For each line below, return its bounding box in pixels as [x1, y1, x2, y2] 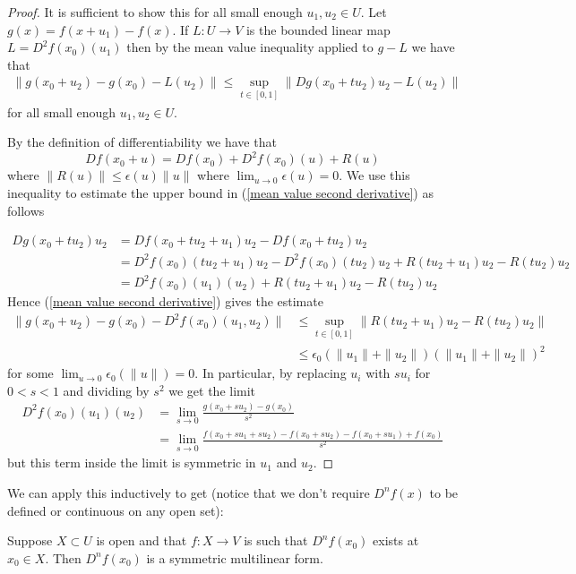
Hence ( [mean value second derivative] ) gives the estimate [7, 292, 323, 311]
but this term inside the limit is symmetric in [7, 453, 256, 472]
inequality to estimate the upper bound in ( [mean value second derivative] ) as [7, 183, 434, 201]
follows [7, 201, 45, 219]
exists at [373, 531, 419, 550]
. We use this [339, 166, 410, 184]
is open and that [96, 531, 187, 550]
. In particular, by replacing [194, 364, 347, 382]
